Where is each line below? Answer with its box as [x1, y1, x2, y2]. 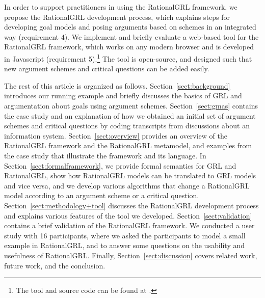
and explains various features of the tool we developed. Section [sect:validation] [4, 210, 252, 221]
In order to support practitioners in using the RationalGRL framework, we [4, 2, 237, 12]
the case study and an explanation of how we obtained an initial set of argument [4, 110, 256, 121]
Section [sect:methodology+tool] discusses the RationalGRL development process [4, 200, 259, 210]
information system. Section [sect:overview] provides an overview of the [4, 130, 227, 141]
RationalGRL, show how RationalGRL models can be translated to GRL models [4, 170, 256, 181]
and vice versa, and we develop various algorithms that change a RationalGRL [4, 180, 250, 191]
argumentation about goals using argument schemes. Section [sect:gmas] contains [4, 100, 258, 111]
